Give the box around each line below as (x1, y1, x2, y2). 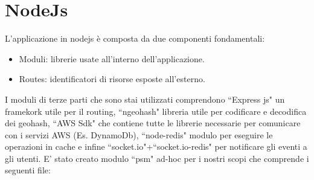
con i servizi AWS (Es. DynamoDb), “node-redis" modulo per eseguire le (5, 128, 273, 141)
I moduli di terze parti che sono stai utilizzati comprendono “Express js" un (5, 92, 285, 105)
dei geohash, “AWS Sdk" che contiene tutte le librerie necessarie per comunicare (5, 117, 301, 129)
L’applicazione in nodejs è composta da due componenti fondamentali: (5, 32, 265, 45)
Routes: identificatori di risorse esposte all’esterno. (19, 72, 205, 85)
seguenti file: (5, 164, 51, 176)
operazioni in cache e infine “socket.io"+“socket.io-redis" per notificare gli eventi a (5, 140, 307, 153)
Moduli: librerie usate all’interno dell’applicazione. (19, 52, 205, 65)
